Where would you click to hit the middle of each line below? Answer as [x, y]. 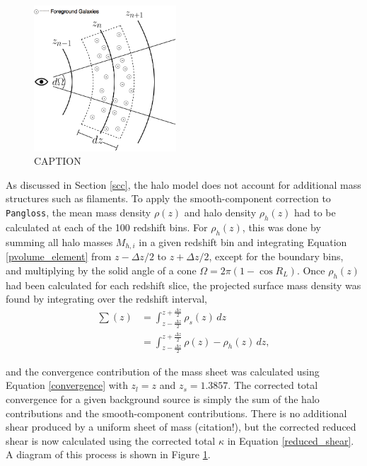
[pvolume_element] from [59, 256]
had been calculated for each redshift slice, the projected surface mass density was [183, 285]
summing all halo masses [59, 241]
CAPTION [58, 161]
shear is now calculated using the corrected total [111, 440]
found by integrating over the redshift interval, [106, 299]
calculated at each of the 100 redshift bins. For [107, 227]
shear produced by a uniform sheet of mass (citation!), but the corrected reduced [181, 427]
